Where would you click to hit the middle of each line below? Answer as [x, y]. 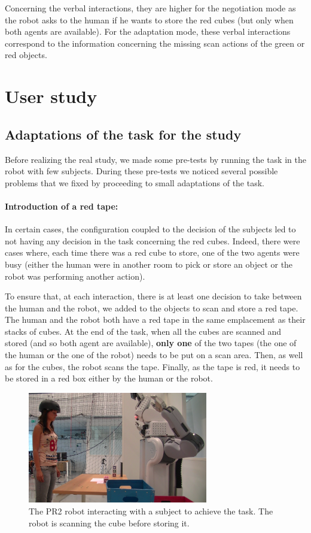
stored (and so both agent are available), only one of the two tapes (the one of [151, 343]
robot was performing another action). [75, 276]
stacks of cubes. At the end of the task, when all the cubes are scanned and [143, 331]
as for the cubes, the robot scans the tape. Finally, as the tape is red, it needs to [153, 366]
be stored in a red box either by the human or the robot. [109, 378]
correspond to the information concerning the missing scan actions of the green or [155, 43]
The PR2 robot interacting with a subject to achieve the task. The [151, 511]
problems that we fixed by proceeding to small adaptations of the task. [135, 182]
